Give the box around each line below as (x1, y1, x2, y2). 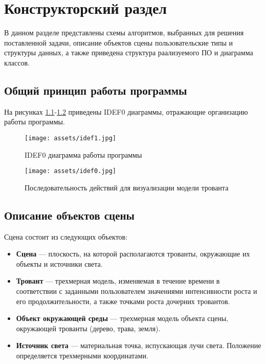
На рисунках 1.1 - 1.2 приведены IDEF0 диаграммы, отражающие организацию (4, 106, 248, 117)
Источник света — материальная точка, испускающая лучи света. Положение (16, 340, 261, 351)
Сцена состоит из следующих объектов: (4, 231, 128, 242)
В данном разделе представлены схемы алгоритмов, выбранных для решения (4, 27, 244, 38)
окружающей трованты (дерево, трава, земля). (16, 323, 161, 333)
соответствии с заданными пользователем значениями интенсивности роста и (16, 285, 257, 296)
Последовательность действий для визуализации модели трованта (25, 182, 229, 192)
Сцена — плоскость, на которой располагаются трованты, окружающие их (16, 248, 250, 259)
